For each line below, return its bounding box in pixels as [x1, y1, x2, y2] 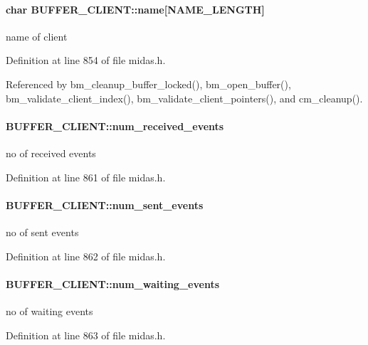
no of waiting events [6, 303, 93, 318]
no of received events [6, 145, 96, 160]
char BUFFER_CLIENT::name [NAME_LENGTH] [6, 1, 265, 16]
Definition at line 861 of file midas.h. [6, 169, 166, 184]
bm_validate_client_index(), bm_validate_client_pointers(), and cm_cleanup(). [6, 90, 363, 105]
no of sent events [6, 224, 79, 239]
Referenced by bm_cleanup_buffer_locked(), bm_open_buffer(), [6, 76, 291, 91]
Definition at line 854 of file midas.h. [6, 53, 166, 68]
